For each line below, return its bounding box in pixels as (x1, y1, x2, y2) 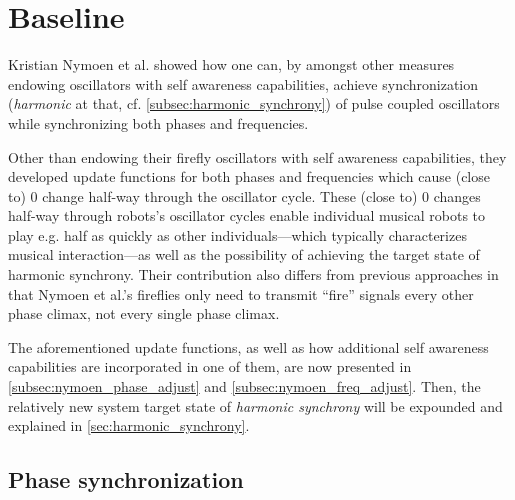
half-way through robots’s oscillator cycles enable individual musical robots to (8, 205, 486, 226)
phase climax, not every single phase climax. (8, 303, 280, 324)
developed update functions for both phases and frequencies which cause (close (8, 166, 490, 187)
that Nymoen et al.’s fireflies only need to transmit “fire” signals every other (8, 283, 474, 304)
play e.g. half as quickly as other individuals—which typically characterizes (8, 224, 467, 245)
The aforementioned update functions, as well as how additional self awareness (8, 336, 489, 357)
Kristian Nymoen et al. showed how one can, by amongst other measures (8, 54, 455, 75)
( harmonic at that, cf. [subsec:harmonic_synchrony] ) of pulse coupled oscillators (8, 93, 500, 114)
